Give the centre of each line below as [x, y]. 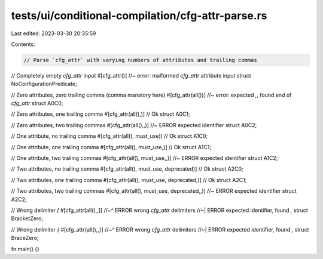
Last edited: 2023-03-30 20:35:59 [54, 33]
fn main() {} [25, 249]
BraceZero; [25, 238]
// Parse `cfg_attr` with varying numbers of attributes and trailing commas [140, 60]
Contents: [23, 44]
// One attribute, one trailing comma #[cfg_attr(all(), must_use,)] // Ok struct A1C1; [111, 147]
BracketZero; [27, 218]
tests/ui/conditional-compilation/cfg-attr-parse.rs [139, 16]
